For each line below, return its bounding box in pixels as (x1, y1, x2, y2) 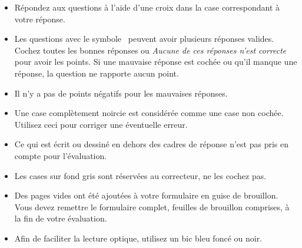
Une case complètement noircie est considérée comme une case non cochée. (14, 107, 284, 119)
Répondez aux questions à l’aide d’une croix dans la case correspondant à (14, 1, 280, 13)
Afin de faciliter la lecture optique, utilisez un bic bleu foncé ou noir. (14, 232, 263, 244)
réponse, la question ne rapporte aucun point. (14, 67, 179, 79)
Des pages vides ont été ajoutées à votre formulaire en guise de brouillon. (14, 189, 278, 201)
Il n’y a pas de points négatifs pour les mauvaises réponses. (14, 87, 228, 99)
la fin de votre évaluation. (14, 212, 107, 224)
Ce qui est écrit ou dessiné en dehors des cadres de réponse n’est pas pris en (14, 138, 289, 150)
